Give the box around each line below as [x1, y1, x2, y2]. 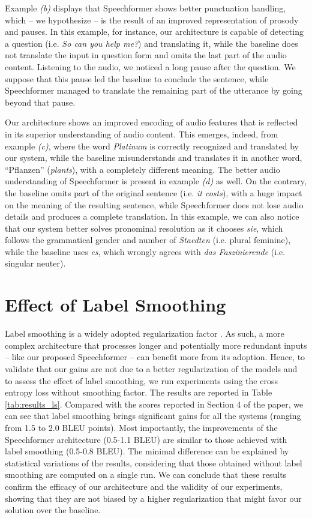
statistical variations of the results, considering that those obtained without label [5, 456, 302, 469]
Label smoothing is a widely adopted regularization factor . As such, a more [5, 327, 284, 340]
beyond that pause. [5, 95, 76, 108]
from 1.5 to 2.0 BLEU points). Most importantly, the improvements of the [5, 421, 278, 433]
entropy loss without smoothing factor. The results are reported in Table [5, 386, 272, 399]
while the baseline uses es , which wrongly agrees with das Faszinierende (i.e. [5, 245, 286, 257]
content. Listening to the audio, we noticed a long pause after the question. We [5, 60, 296, 73]
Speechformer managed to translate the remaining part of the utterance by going [5, 84, 302, 97]
